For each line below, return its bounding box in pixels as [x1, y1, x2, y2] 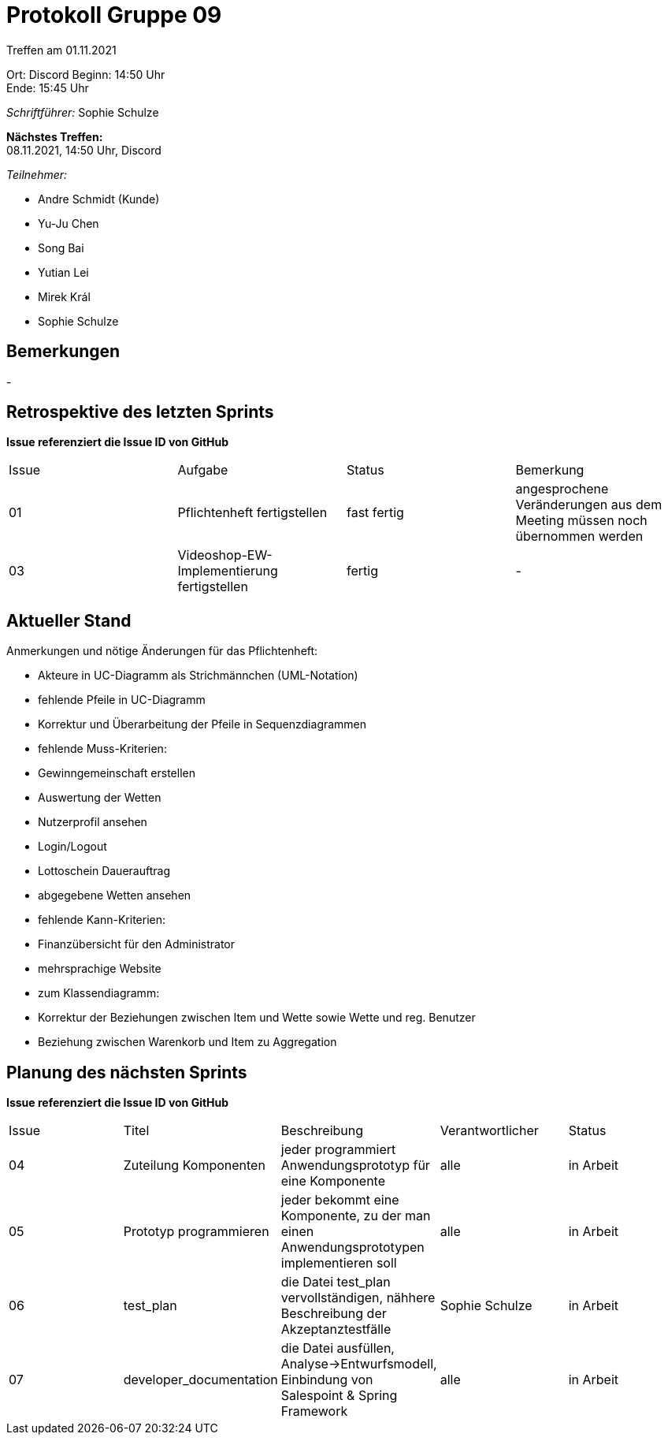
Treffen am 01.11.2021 [6, 43, 117, 57]
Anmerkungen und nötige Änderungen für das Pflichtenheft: [6, 644, 318, 658]
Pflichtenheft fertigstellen [177, 505, 328, 521]
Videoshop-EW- [177, 547, 273, 564]
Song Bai [38, 240, 84, 255]
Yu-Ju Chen [38, 216, 99, 230]
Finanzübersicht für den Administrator [38, 937, 236, 951]
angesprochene [515, 481, 609, 497]
